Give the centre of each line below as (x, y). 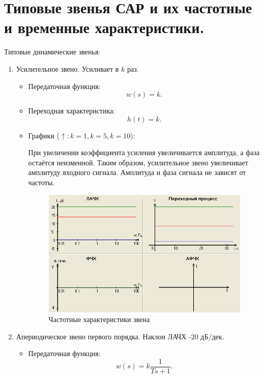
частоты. (41, 182)
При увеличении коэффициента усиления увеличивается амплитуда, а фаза (144, 152)
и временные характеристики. (104, 27)
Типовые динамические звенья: (52, 52)
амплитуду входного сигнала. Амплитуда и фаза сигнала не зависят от (137, 172)
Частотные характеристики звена (99, 319)
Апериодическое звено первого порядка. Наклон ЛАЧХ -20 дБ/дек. (120, 336)
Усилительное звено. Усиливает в (67, 68)
